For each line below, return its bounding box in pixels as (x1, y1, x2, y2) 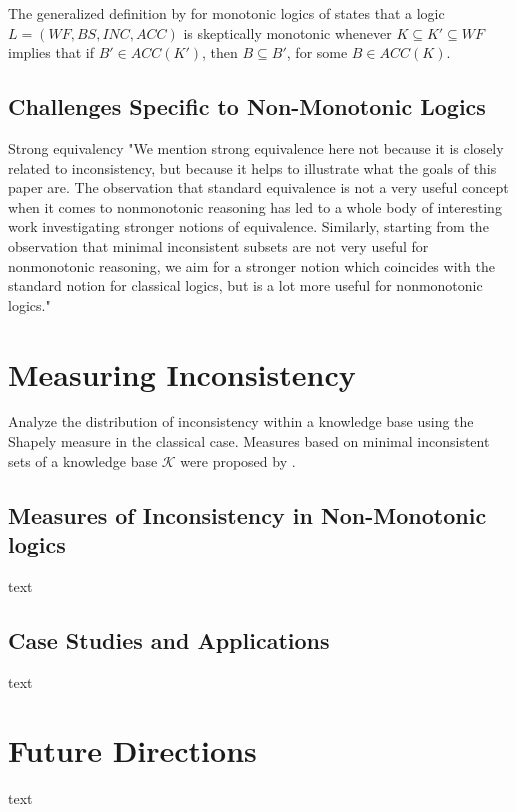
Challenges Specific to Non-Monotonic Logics (8, 91, 486, 122)
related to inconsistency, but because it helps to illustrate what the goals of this (8, 157, 497, 178)
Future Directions (8, 730, 257, 771)
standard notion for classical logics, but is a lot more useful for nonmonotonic (8, 275, 483, 296)
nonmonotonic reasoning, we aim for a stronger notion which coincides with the (8, 255, 495, 276)
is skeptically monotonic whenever (183, 22, 392, 43)
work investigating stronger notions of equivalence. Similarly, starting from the (8, 216, 489, 237)
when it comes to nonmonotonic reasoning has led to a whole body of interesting (8, 196, 502, 217)
